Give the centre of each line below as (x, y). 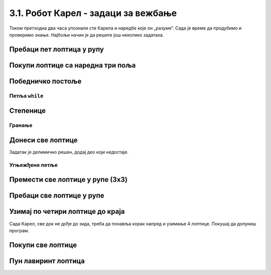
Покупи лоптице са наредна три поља (73, 65)
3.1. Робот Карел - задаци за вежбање (93, 13)
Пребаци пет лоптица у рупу (56, 49)
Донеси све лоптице (43, 140)
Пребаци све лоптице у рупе (57, 196)
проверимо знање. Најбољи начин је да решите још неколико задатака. (87, 35)
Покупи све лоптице (43, 245)
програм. (19, 230)
